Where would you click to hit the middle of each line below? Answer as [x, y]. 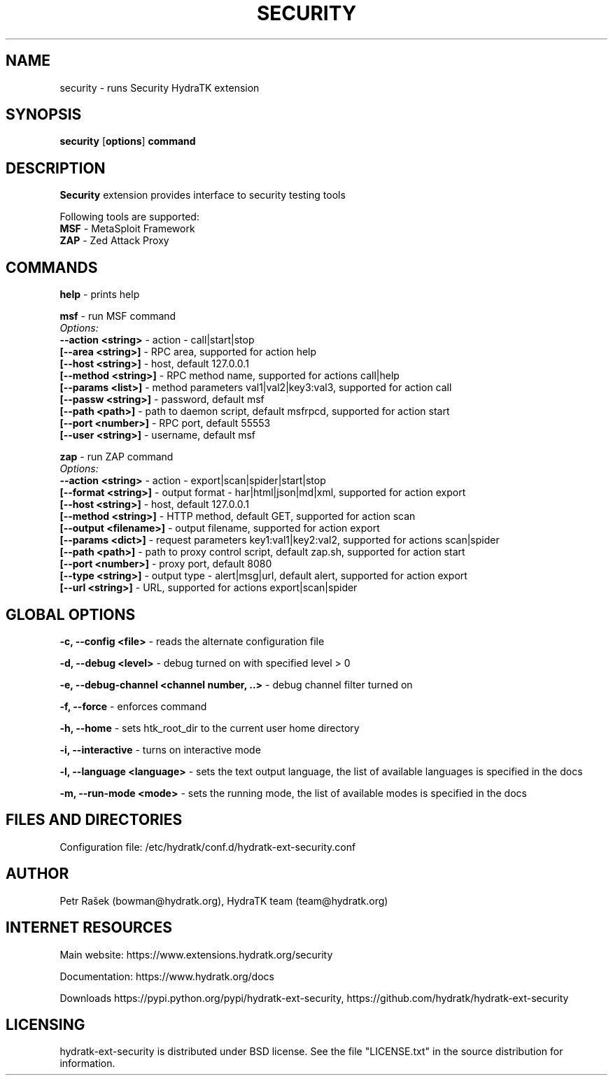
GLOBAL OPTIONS [71, 614]
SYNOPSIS [44, 115]
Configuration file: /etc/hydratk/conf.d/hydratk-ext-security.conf [208, 847]
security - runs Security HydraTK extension [160, 87]
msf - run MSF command [118, 316]
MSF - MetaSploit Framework [127, 229]
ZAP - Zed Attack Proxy [114, 241]
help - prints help [100, 295]
